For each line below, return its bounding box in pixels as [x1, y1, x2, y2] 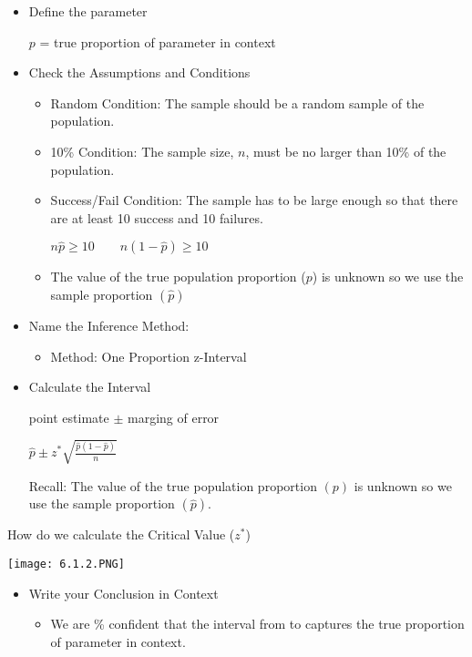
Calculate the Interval [28, 377, 151, 396]
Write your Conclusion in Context [28, 583, 219, 602]
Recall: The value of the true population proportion [28, 476, 317, 495]
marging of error [127, 407, 220, 426]
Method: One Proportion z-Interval [50, 346, 247, 365]
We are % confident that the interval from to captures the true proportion [50, 614, 465, 633]
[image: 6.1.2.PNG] [7, 558, 125, 571]
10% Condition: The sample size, [50, 141, 234, 160]
